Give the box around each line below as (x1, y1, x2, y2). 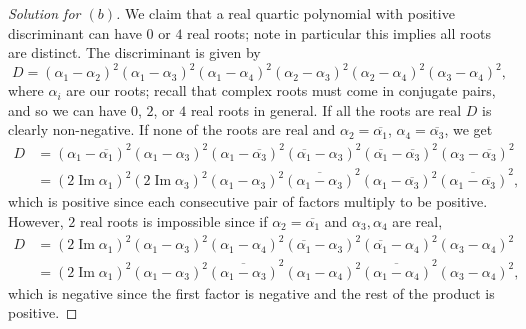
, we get (444, 119, 493, 140)
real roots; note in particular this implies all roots (187, 22, 491, 43)
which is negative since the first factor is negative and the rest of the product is (8, 282, 495, 303)
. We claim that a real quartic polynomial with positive (115, 3, 455, 23)
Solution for (8, 3, 81, 23)
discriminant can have (8, 22, 142, 43)
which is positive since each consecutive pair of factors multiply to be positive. (8, 191, 488, 212)
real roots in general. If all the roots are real (190, 99, 462, 120)
